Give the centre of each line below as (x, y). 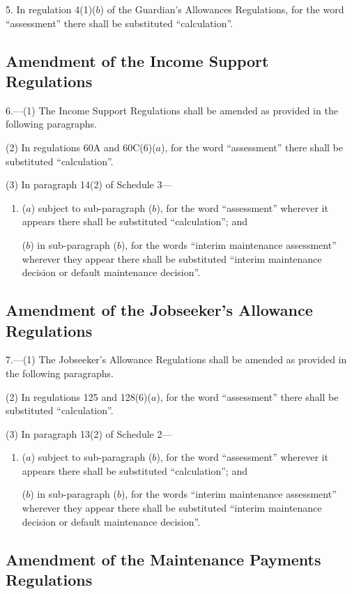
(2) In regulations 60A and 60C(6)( (81, 147)
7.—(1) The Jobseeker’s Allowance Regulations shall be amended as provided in (176, 359)
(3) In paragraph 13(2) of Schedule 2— (89, 433)
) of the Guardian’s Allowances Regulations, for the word (222, 9)
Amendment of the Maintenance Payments (163, 559)
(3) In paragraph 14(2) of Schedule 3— (89, 184)
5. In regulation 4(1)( (51, 9)
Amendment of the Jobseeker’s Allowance (159, 310)
